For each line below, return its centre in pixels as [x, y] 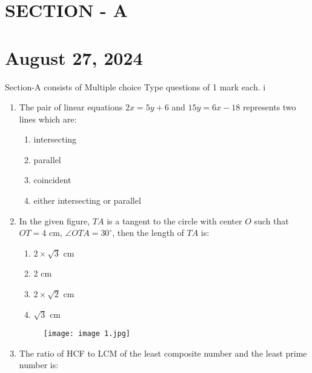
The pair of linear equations [71, 107]
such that [271, 220]
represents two [269, 107]
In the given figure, [55, 220]
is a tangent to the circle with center [174, 220]
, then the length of [148, 233]
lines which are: [48, 119]
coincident [52, 180]
